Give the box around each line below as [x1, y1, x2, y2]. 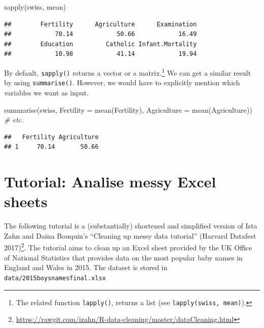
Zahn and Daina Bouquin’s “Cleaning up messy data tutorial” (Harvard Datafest [4, 230, 256, 241]
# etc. [4, 114, 24, 125]
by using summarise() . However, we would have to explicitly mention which [4, 77, 240, 88]
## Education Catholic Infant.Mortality [4, 40, 197, 48]
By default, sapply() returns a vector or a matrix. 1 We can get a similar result [4, 65, 251, 78]
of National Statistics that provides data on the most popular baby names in [4, 252, 243, 263]
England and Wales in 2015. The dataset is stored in [4, 262, 168, 273]
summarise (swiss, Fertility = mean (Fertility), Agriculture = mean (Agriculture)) [4, 104, 252, 115]
